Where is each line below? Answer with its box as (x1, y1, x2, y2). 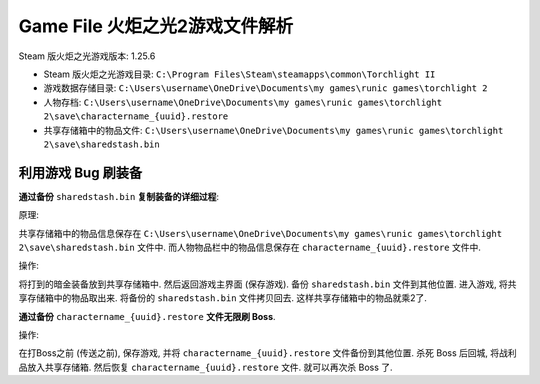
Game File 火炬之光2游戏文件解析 (18, 15, 294, 37)
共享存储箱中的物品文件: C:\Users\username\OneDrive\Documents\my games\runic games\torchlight (43, 124, 504, 136)
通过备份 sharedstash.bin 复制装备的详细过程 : (18, 190, 220, 202)
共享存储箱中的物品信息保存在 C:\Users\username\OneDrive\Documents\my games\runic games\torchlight (18, 227, 503, 239)
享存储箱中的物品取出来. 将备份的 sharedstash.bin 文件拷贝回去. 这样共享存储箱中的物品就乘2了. (18, 292, 427, 304)
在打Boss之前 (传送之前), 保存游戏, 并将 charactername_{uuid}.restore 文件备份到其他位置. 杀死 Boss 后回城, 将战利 (18, 347, 517, 359)
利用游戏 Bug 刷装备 (18, 164, 143, 181)
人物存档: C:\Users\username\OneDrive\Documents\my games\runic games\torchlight (43, 96, 443, 108)
